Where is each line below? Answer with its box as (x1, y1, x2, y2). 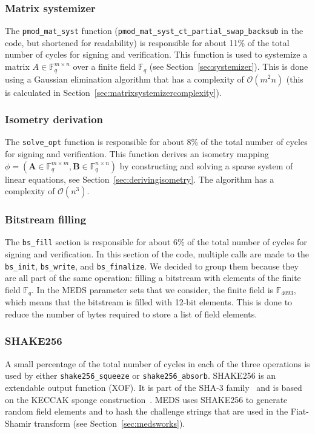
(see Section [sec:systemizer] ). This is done (149, 60, 308, 73)
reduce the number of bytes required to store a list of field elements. (5, 307, 257, 320)
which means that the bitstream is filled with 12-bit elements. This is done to (5, 296, 293, 308)
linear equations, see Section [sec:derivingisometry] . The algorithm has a (5, 172, 274, 185)
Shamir (5, 416, 31, 429)
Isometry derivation (5, 112, 103, 127)
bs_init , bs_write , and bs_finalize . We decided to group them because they (5, 259, 299, 272)
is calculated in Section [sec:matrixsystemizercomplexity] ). (5, 86, 222, 98)
